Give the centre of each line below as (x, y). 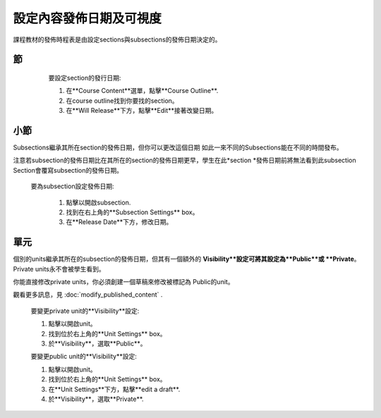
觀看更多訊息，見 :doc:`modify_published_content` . (88, 295)
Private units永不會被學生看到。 (59, 269)
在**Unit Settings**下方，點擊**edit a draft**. (114, 389)
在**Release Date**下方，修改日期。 (119, 222)
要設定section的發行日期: (85, 78)
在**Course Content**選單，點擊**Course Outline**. (142, 91)
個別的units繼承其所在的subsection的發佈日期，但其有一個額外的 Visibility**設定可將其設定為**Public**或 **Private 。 (187, 259)
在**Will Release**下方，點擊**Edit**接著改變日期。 (142, 111)
